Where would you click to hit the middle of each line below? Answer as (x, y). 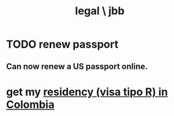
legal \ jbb (100, 11)
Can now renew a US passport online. (77, 66)
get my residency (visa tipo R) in (87, 92)
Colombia (30, 104)
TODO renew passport (62, 44)
